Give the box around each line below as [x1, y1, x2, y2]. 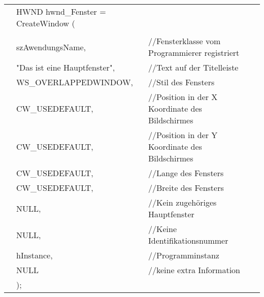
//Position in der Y [148, 129, 218, 141]
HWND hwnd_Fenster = [16, 6, 106, 17]
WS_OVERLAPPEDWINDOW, [16, 76, 133, 88]
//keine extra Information [148, 264, 240, 276]
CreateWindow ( [16, 17, 75, 29]
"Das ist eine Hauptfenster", [16, 61, 115, 73]
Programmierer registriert [148, 47, 240, 58]
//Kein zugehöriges [148, 196, 217, 208]
